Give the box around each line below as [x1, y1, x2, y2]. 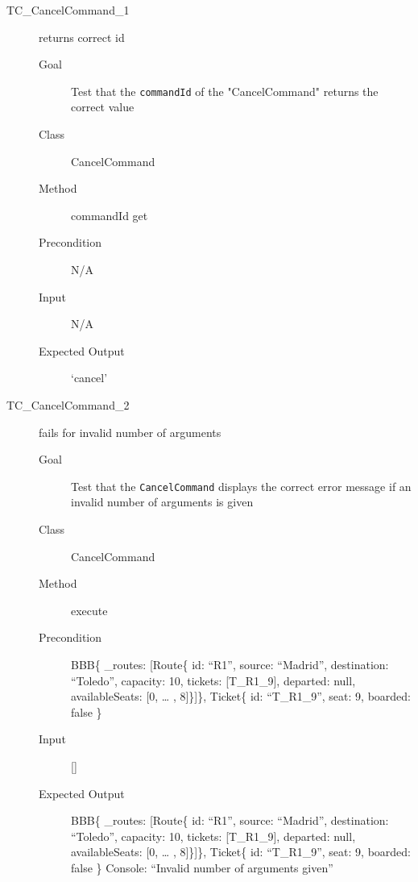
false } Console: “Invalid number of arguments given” [71, 859, 333, 876]
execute [71, 601, 108, 618]
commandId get [71, 206, 148, 223]
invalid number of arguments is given [71, 493, 254, 510]
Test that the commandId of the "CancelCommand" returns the [71, 82, 379, 99]
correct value [71, 98, 135, 115]
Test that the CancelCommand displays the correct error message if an [71, 477, 412, 494]
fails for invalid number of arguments [39, 423, 221, 440]
